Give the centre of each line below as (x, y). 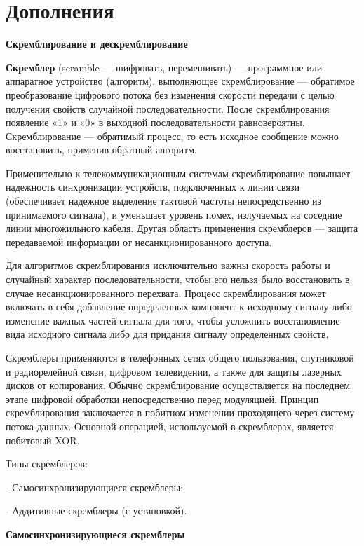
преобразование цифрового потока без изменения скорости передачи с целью (170, 94)
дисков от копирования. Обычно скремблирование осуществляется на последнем (178, 385)
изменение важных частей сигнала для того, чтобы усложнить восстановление (173, 320)
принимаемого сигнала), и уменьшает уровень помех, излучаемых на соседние (174, 214)
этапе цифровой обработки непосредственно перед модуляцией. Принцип (162, 398)
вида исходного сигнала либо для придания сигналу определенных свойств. (167, 334)
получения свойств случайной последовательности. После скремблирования (168, 108)
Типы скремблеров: (47, 464)
